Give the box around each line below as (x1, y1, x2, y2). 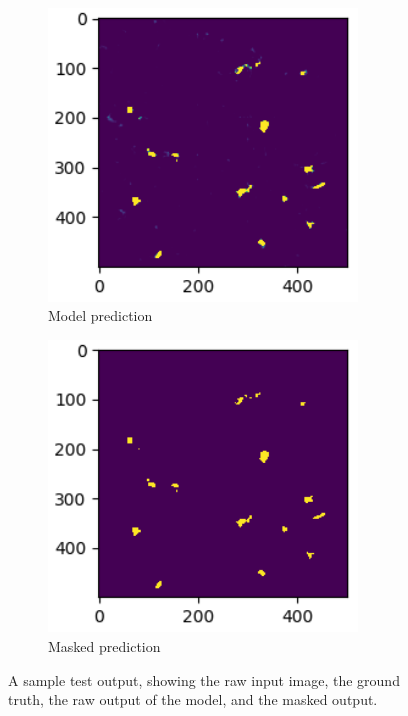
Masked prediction (48, 636, 161, 657)
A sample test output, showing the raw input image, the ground (8, 669, 400, 690)
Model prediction (48, 305, 153, 326)
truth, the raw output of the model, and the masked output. (8, 689, 378, 710)
